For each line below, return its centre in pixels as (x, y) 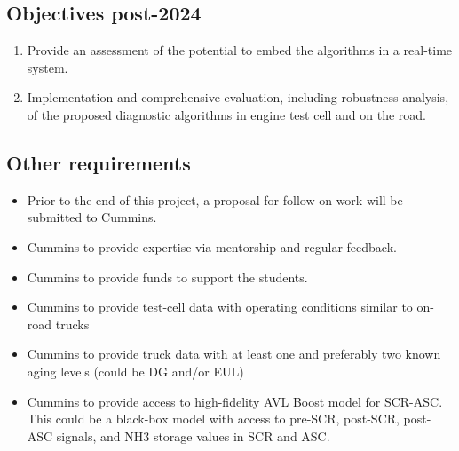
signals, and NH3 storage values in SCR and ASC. (193, 435)
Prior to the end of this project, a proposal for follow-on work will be (215, 199)
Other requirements (99, 162)
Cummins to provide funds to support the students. (167, 277)
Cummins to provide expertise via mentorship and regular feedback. (212, 246)
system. (47, 67)
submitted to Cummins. (92, 217)
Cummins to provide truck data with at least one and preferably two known (234, 354)
